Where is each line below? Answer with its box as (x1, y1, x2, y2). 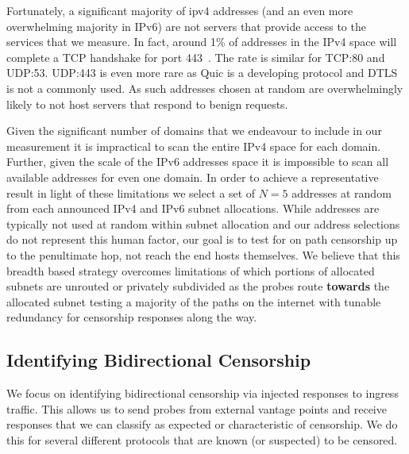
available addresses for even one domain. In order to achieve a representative (6, 168, 379, 185)
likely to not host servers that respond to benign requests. (6, 95, 288, 112)
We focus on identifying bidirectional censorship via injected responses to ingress (6, 385, 399, 402)
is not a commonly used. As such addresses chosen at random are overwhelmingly (6, 79, 403, 96)
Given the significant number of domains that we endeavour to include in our (6, 122, 382, 139)
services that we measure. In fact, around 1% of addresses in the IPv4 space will (6, 33, 397, 50)
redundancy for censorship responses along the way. (6, 309, 257, 325)
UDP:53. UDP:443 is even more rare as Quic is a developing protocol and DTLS (6, 64, 398, 81)
